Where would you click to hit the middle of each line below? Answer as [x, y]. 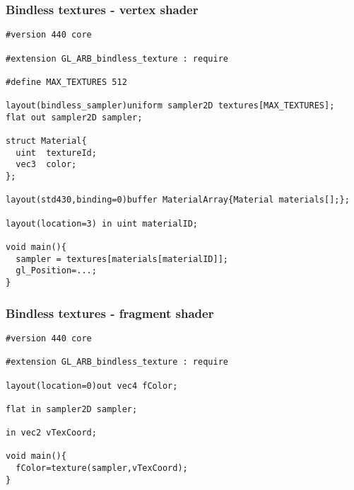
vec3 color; [46, 165]
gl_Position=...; [56, 271]
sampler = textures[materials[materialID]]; [122, 259]
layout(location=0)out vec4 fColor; [92, 386]
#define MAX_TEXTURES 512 [66, 82]
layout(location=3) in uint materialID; [102, 223]
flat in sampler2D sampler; [72, 409]
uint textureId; [56, 153]
